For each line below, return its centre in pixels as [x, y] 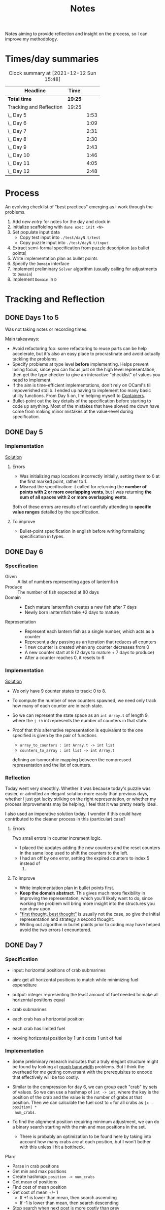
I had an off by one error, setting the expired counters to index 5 [84, 858]
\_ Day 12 [19, 171]
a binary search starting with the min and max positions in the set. [79, 1127]
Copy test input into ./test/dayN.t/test [60, 237]
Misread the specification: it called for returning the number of [83, 486]
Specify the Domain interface [41, 264]
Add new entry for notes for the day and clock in [61, 222]
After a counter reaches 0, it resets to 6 [64, 658]
